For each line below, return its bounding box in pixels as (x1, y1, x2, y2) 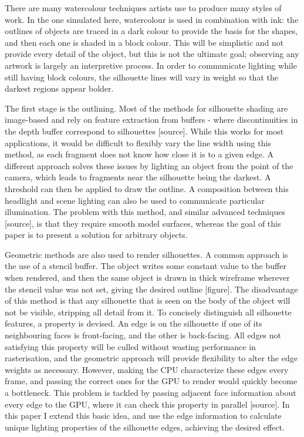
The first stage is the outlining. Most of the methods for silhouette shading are (5, 102, 288, 114)
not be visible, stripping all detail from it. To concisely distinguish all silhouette (5, 305, 292, 318)
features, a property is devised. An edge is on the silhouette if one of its (5, 317, 262, 330)
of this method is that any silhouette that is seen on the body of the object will (5, 294, 291, 307)
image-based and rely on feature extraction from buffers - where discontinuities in (5, 113, 298, 126)
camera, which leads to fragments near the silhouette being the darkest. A (5, 171, 271, 183)
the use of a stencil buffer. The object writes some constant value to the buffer (5, 260, 286, 272)
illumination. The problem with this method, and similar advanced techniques (5, 206, 285, 218)
